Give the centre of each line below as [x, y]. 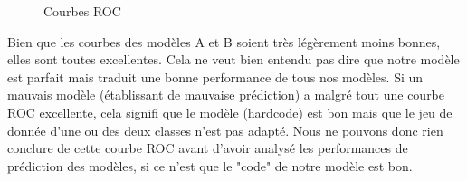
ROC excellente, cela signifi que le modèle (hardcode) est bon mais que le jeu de [230, 112]
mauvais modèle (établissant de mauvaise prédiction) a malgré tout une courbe [226, 95]
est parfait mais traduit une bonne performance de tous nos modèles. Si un [215, 76]
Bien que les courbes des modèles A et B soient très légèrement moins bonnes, [224, 41]
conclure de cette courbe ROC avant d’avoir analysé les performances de [208, 148]
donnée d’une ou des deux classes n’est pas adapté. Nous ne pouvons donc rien [225, 130]
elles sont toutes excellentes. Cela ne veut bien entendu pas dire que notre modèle [233, 59]
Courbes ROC [82, 11]
